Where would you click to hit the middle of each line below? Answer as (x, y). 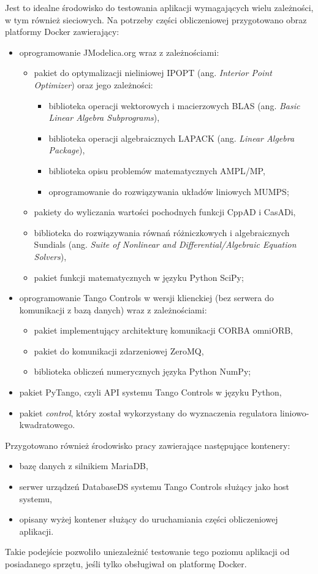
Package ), (67, 150)
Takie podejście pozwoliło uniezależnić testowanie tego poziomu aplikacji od (147, 552)
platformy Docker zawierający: (62, 32)
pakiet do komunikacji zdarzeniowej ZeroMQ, (119, 350)
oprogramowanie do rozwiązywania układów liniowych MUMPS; (169, 191)
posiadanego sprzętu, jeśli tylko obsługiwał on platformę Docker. (126, 564)
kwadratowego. (47, 425)
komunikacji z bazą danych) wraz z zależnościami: (113, 309)
